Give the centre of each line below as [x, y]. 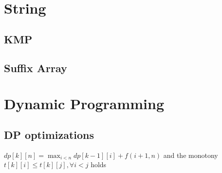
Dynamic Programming [84, 104]
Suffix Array [36, 67]
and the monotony [191, 155]
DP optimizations [49, 134]
